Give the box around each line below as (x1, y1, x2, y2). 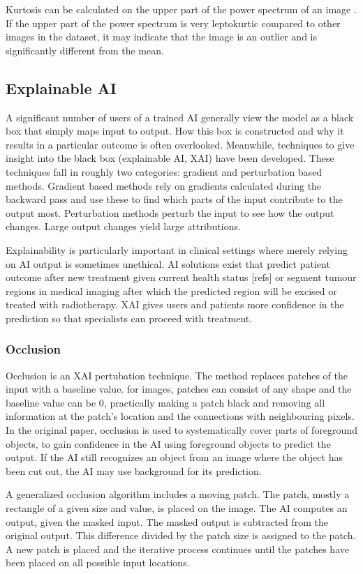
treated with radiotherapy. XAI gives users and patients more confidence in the (6, 297, 344, 312)
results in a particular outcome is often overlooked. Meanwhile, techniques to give (6, 137, 355, 151)
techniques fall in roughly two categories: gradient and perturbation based (6, 164, 323, 179)
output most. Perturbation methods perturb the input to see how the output (6, 205, 334, 220)
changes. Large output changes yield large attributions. (6, 219, 241, 234)
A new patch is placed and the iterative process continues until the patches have (6, 541, 349, 556)
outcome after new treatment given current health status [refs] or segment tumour (6, 270, 357, 285)
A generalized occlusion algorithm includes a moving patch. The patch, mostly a (6, 487, 350, 501)
